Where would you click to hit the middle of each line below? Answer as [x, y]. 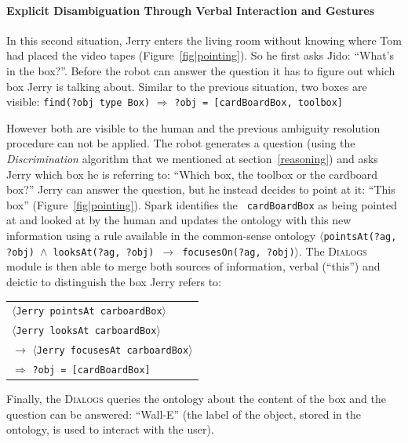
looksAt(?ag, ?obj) [104, 252]
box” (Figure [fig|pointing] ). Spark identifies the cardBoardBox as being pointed [202, 204]
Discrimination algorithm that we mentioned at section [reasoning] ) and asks [192, 159]
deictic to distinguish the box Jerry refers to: [114, 281]
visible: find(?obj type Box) [78, 102]
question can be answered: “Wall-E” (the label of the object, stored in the [184, 414]
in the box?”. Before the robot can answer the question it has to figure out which [201, 70]
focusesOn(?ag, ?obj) [239, 252]
